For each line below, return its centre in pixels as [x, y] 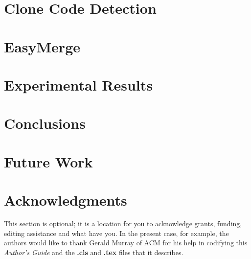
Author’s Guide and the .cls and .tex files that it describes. [94, 252]
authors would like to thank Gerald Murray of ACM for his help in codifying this [126, 243]
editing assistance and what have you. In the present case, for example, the [116, 233]
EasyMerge [42, 46]
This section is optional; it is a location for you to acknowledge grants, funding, [123, 223]
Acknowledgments [66, 200]
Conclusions [45, 123]
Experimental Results [78, 84]
